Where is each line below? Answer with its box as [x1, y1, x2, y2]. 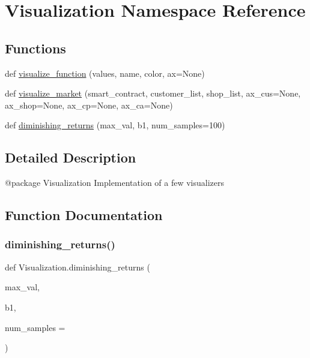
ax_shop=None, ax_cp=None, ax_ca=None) [5, 98, 173, 111]
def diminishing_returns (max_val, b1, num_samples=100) [5, 119, 225, 131]
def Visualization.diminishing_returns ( [5, 260, 150, 273]
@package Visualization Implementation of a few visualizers [5, 176, 225, 189]
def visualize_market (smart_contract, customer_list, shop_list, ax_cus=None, [5, 87, 301, 100]
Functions [5, 38, 66, 57]
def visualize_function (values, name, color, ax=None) [5, 67, 205, 79]
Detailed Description [5, 148, 136, 167]
